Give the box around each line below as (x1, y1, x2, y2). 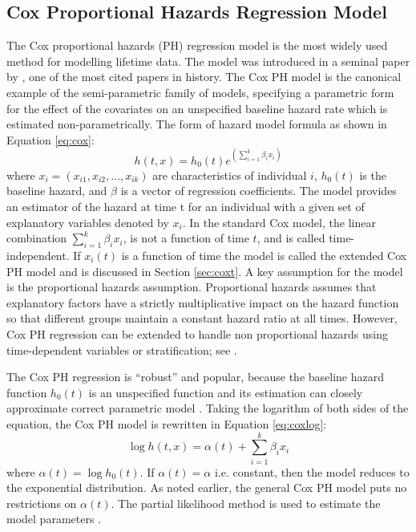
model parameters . (6, 510, 101, 527)
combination (6, 229, 67, 246)
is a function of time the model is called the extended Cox (121, 247, 407, 264)
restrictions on (6, 494, 77, 511)
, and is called (256, 229, 325, 246)
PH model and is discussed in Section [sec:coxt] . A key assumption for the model (6, 262, 403, 279)
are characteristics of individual (152, 166, 307, 183)
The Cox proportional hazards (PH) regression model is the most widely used (6, 37, 388, 54)
